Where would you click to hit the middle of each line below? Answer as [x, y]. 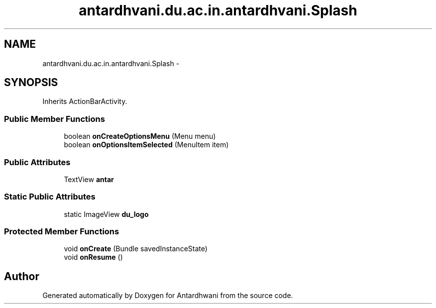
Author [22, 276]
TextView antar [89, 179]
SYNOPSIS [31, 83]
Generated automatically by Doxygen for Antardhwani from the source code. [168, 296]
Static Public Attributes [50, 197]
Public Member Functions [54, 119]
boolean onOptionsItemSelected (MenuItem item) [146, 145]
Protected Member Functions [62, 232]
